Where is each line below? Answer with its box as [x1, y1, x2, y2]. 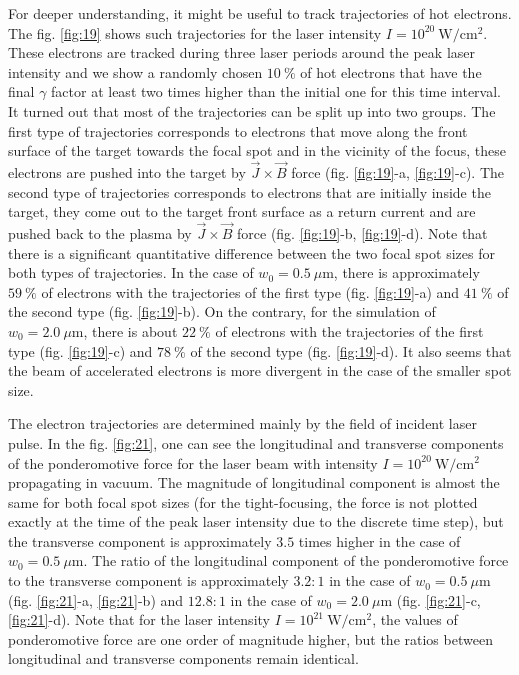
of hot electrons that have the [300, 61, 482, 82]
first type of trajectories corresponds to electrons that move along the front [8, 120, 468, 141]
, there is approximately [333, 262, 480, 283]
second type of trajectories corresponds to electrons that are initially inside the [8, 181, 491, 202]
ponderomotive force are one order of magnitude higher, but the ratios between [8, 628, 493, 649]
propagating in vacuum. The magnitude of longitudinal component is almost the [8, 472, 500, 493]
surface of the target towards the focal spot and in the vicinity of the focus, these [8, 140, 506, 161]
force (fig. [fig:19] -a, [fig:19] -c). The [291, 161, 504, 182]
